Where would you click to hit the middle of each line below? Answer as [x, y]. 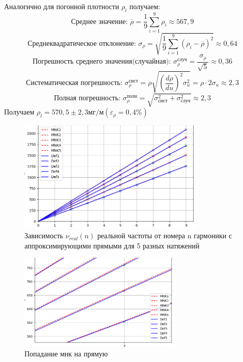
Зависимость [44, 235]
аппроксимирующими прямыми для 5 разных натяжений [112, 245]
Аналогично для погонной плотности [62, 6]
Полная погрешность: [87, 99]
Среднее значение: [99, 22]
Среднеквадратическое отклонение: [82, 44]
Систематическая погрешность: [74, 83]
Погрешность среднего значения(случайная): [102, 62]
